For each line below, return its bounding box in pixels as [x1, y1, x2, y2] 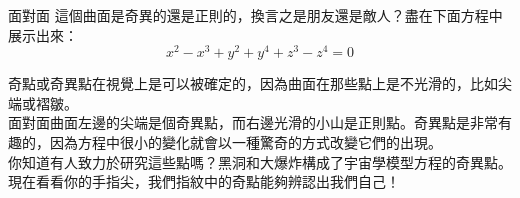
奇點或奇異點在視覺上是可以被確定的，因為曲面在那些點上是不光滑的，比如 [8, 73, 498, 94]
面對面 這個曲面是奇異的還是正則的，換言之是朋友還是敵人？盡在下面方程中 [8, 5, 503, 25]
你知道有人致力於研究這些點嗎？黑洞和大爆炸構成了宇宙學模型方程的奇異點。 [8, 151, 512, 172]
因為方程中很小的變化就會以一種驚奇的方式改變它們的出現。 [49, 132, 442, 153]
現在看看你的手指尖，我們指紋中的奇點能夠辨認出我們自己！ [8, 171, 400, 192]
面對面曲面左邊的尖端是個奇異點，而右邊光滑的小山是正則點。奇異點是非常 [8, 112, 498, 133]
